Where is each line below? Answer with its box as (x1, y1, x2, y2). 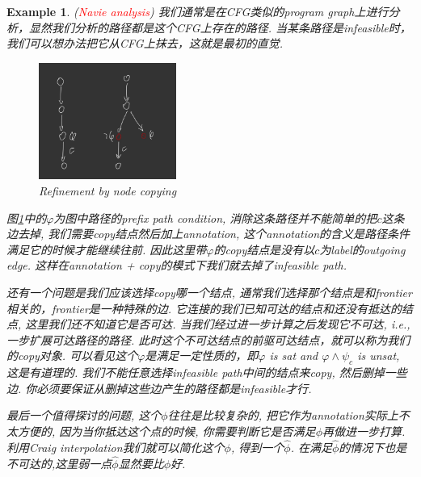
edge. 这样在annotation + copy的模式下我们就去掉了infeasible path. (6, 257, 347, 274)
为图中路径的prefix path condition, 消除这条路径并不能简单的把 (53, 209, 377, 226)
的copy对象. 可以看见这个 (6, 347, 138, 364)
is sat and (269, 347, 318, 364)
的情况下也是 (339, 438, 407, 455)
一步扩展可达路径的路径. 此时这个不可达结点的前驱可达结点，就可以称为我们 (6, 331, 410, 348)
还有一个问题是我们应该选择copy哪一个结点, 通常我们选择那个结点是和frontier (6, 283, 412, 300)
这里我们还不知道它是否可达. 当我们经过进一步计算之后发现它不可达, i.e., (25, 316, 410, 333)
